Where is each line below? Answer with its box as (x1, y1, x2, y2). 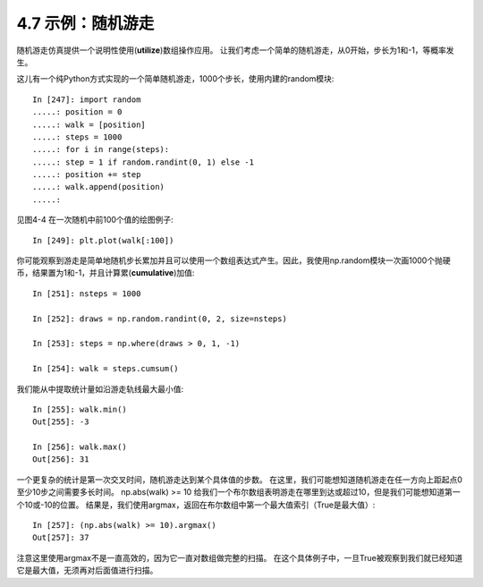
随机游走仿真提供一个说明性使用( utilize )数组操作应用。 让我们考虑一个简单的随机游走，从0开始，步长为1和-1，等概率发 (16, 45, 455, 55)
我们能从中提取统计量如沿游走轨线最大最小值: (16, 383, 184, 394)
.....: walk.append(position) (32, 182, 165, 192)
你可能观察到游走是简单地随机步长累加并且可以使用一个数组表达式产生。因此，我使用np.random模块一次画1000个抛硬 (16, 255, 451, 266)
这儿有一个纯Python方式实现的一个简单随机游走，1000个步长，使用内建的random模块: (16, 73, 335, 84)
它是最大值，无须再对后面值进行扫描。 (16, 565, 158, 576)
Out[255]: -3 (32, 417, 89, 427)
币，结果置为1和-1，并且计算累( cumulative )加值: (16, 268, 195, 278)
